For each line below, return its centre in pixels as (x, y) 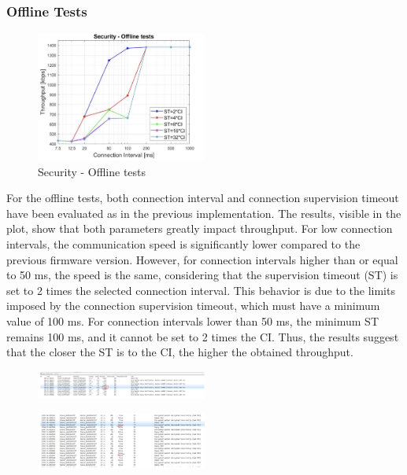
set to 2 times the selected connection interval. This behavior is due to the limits (201, 290)
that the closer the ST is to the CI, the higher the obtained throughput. (180, 352)
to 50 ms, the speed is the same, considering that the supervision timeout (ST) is (202, 275)
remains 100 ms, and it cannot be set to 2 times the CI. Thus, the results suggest (203, 336)
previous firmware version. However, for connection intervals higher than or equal (202, 259)
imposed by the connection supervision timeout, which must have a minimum (193, 306)
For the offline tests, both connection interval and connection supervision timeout (203, 198)
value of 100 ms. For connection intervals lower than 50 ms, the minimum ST (193, 321)
